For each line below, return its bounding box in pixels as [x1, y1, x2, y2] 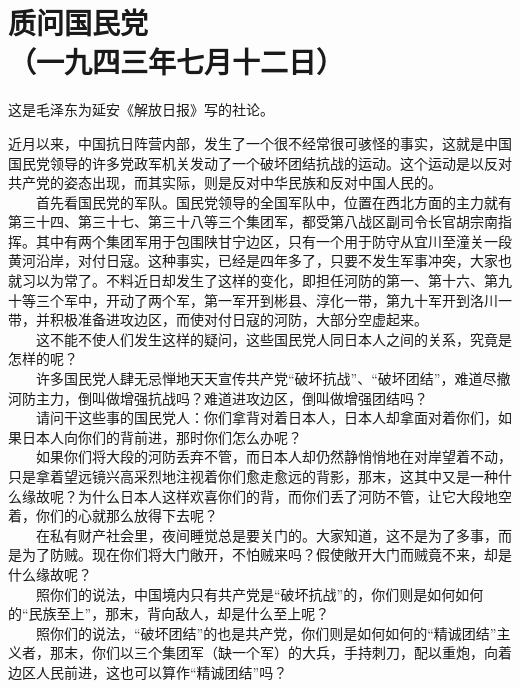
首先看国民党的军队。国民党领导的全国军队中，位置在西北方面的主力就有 [35, 191, 512, 212]
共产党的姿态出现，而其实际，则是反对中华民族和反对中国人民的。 [8, 172, 442, 193]
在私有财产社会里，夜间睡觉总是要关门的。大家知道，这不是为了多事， [35, 524, 498, 545]
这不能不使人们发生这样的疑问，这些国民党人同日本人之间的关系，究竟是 [35, 328, 512, 349]
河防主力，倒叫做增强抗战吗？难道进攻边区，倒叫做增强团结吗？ [8, 387, 428, 408]
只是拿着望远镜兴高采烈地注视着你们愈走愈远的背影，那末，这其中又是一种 [8, 466, 498, 486]
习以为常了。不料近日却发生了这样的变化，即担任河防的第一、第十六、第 [21, 270, 498, 291]
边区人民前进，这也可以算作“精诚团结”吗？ [8, 661, 288, 682]
